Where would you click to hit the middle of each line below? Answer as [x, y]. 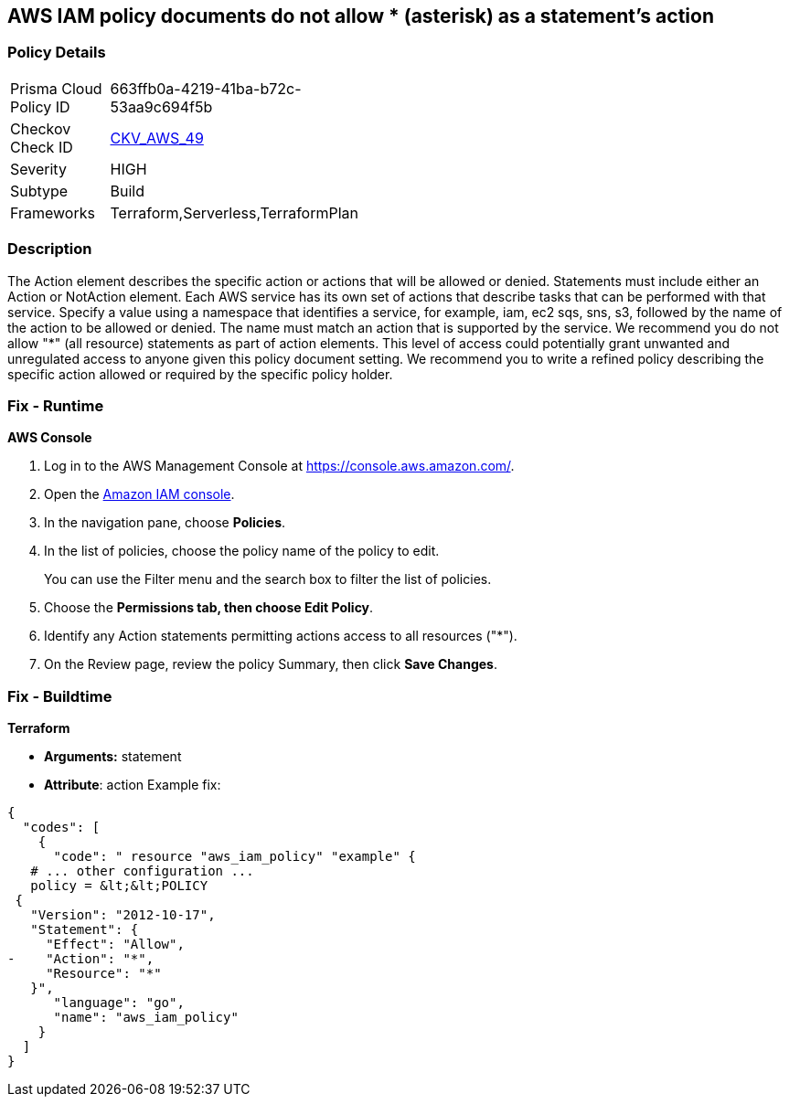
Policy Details [57, 53]
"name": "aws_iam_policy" [146, 1018]
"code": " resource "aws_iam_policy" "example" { [235, 857]
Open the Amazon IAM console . [139, 494]
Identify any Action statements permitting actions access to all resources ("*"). [281, 636]
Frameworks [53, 212]
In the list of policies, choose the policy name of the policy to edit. [242, 551]
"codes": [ [61, 828]
